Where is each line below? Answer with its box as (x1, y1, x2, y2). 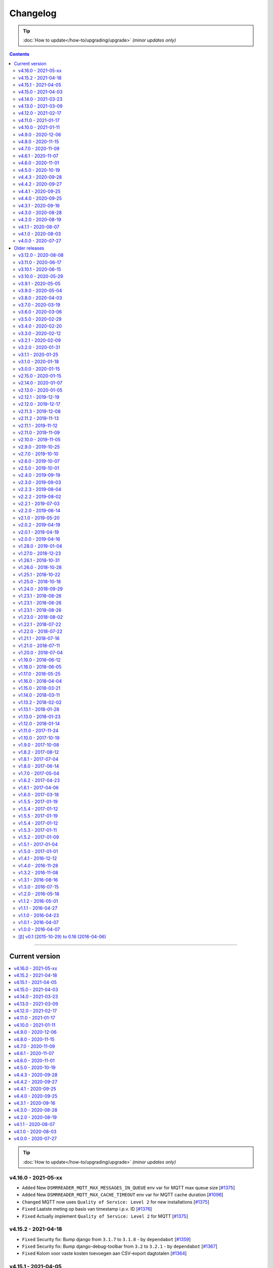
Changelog (9, 8, 57, 19)
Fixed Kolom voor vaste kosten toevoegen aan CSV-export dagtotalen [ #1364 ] (22, 1250, 187, 1256)
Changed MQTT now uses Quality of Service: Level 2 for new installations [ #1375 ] (22, 1199, 210, 1205)
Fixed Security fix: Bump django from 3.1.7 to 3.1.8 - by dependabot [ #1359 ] (22, 1236, 191, 1242)
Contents (9, 51, 30, 57)
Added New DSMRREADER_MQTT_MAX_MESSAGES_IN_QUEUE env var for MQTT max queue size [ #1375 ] (22, 1184, 235, 1190)
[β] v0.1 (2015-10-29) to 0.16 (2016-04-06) (18, 933, 106, 939)
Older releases (14, 245, 44, 251)
